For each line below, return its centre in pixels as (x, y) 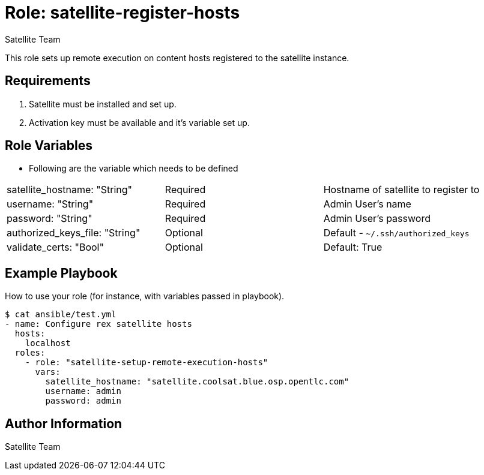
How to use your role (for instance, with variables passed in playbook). (145, 296)
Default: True (353, 247)
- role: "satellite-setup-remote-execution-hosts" (147, 363)
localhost (48, 343)
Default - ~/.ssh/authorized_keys (396, 233)
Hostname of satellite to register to (401, 190)
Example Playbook (61, 273)
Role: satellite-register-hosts (123, 13)
